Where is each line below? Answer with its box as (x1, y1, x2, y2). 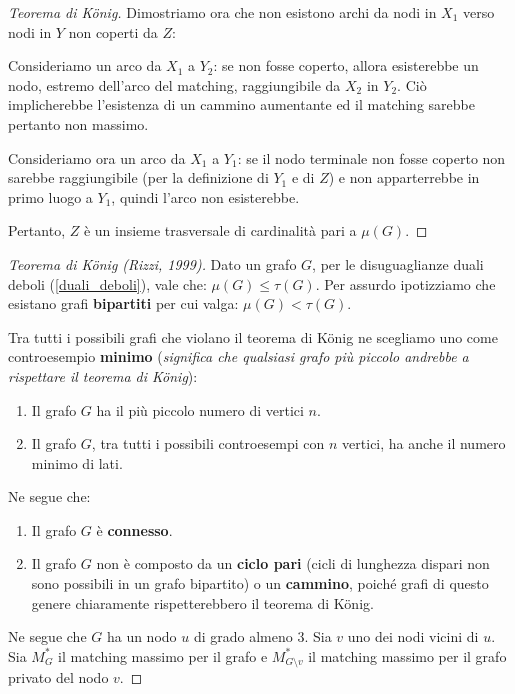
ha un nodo (106, 626, 177, 647)
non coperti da (68, 21, 158, 42)
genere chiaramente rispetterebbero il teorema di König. (31, 592, 374, 613)
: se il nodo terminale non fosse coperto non (237, 147, 506, 168)
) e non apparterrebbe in (328, 167, 480, 188)
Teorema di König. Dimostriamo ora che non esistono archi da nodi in (8, 2, 437, 22)
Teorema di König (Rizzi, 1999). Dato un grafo (8, 253, 297, 274)
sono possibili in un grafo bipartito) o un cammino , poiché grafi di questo (31, 573, 489, 594)
